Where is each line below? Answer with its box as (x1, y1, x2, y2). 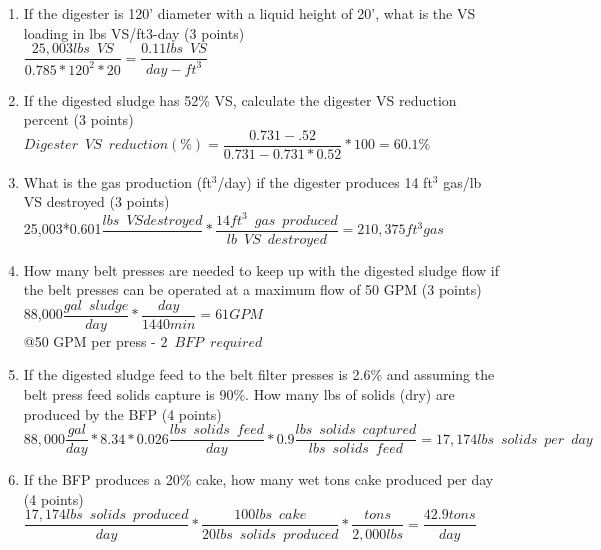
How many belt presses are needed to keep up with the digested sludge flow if (23, 259, 500, 280)
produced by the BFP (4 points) (23, 403, 222, 424)
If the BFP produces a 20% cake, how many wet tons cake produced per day (23, 469, 494, 490)
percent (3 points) (23, 109, 134, 130)
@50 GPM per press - (23, 330, 156, 351)
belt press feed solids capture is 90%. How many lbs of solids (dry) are (23, 384, 455, 405)
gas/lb (443, 171, 482, 192)
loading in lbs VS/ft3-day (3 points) (23, 22, 245, 43)
